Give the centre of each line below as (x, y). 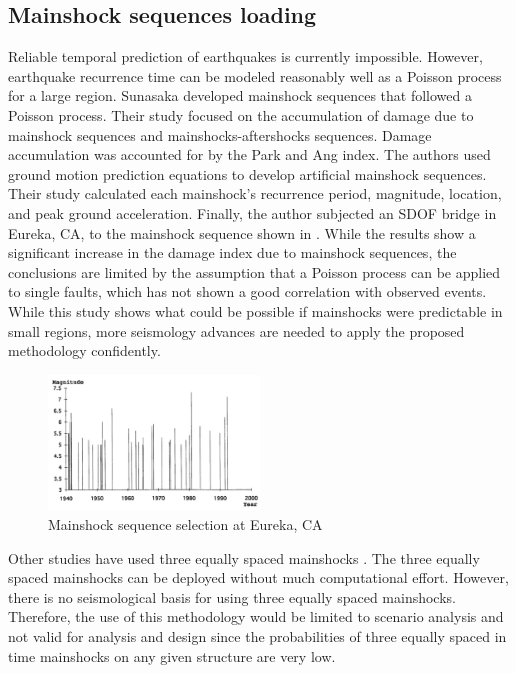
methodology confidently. (84, 350)
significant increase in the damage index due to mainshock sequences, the (232, 252)
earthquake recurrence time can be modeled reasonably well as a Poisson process (255, 75)
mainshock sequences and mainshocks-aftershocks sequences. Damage (220, 134)
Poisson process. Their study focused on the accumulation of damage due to (241, 114)
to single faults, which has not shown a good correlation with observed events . (247, 291)
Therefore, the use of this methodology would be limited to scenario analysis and (256, 616)
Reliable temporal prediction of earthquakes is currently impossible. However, (245, 56)
